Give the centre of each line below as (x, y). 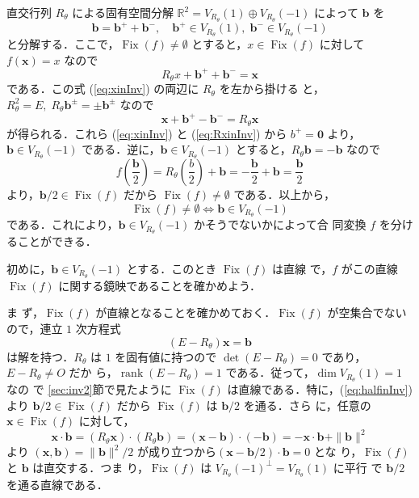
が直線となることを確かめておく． (186, 312)
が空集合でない (367, 312)
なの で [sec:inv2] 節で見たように (89, 388)
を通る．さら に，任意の (307, 405)
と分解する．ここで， (63, 44)
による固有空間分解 (123, 12)
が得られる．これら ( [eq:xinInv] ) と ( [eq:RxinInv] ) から (147, 133)
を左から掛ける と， (272, 89)
